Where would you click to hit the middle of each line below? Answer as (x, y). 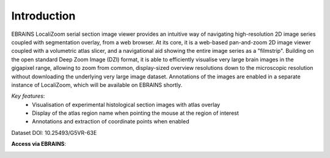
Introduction (43, 16)
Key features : (28, 96)
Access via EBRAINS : (39, 144)
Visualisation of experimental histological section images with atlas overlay (126, 105)
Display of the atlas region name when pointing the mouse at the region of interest (136, 113)
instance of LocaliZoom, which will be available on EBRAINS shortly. (97, 84)
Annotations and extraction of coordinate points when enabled (111, 122)
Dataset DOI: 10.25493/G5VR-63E (54, 132)
